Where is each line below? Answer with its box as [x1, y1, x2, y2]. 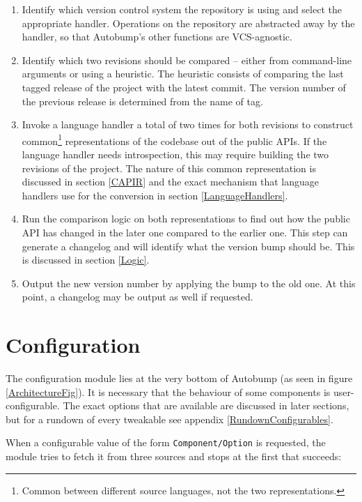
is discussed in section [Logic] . [22, 252, 150, 267]
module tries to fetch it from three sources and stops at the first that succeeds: [6, 449, 342, 464]
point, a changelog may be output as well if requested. [22, 289, 253, 304]
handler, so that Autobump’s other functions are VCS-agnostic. [22, 29, 292, 44]
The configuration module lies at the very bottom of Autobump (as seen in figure [6, 371, 353, 386]
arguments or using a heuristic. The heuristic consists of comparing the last [22, 66, 344, 81]
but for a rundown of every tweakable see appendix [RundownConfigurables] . [6, 411, 333, 426]
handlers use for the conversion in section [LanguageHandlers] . [22, 188, 288, 202]
